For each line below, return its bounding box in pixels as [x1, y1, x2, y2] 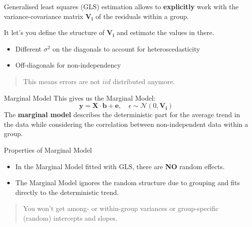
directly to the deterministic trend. [15, 187, 119, 197]
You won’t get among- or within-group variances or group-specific [23, 203, 218, 213]
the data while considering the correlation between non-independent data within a [4, 119, 249, 129]
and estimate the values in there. [117, 27, 214, 37]
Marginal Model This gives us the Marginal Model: [4, 92, 156, 103]
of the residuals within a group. [95, 11, 189, 21]
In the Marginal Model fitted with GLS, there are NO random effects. [15, 161, 225, 171]
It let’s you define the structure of [4, 27, 105, 37]
